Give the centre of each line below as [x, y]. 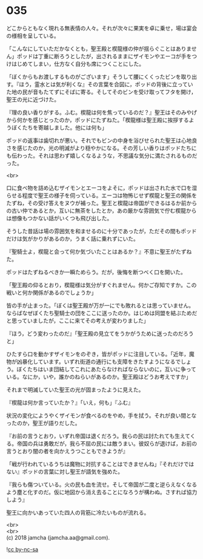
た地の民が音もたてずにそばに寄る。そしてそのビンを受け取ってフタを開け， [101, 92]
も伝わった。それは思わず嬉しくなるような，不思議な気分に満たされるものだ [102, 155]
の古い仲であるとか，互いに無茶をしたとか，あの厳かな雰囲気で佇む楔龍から [101, 211]
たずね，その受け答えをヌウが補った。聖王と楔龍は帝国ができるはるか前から [102, 203]
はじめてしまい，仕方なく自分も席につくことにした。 [78, 64]
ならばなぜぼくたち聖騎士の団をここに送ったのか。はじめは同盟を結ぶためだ [102, 313]
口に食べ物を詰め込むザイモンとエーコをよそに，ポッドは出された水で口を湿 [102, 188]
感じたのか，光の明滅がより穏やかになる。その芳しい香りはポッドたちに [107, 148]
